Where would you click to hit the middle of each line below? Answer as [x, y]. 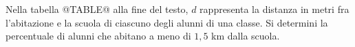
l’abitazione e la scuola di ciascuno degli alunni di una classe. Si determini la [167, 22]
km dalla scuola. [246, 36]
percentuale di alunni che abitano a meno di [98, 36]
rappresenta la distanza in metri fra [275, 9]
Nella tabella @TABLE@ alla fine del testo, [97, 9]
